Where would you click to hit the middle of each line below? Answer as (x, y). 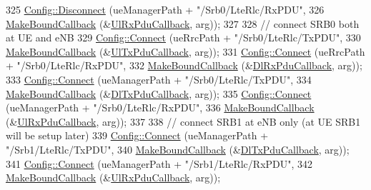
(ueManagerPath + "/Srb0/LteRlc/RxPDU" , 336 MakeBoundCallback (160, 107)
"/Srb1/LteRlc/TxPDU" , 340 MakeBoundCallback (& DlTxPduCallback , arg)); (178, 149)
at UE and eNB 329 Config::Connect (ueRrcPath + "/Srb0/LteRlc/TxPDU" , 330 (183, 37)
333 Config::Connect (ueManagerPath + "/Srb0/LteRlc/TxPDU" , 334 (159, 79)
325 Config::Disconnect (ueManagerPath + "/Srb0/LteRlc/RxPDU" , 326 (165, 9)
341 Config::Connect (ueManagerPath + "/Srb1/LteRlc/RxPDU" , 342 (159, 163)
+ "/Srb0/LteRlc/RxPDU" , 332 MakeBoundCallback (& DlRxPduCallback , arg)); (184, 65)
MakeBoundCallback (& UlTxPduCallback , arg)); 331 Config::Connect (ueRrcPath (185, 51)
